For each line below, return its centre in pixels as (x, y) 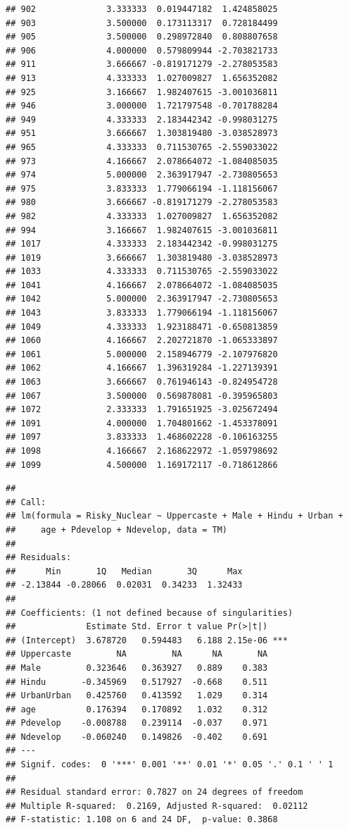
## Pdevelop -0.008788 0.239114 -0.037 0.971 (137, 723)
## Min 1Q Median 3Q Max (124, 571)
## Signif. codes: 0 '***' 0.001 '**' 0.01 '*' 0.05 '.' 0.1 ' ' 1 (170, 765)
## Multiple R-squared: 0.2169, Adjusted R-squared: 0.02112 (157, 806)
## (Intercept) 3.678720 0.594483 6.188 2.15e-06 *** (147, 640)
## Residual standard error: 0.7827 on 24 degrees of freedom (154, 792)
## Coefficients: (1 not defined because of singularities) (150, 613)
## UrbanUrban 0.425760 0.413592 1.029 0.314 (137, 696)
